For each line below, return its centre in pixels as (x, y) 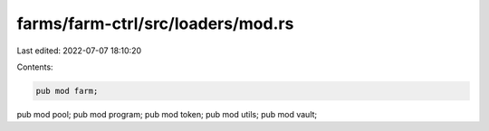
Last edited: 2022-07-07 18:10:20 (79, 51)
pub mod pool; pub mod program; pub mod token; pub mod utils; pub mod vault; (167, 114)
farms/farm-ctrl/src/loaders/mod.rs (155, 23)
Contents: (35, 67)
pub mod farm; (67, 91)
